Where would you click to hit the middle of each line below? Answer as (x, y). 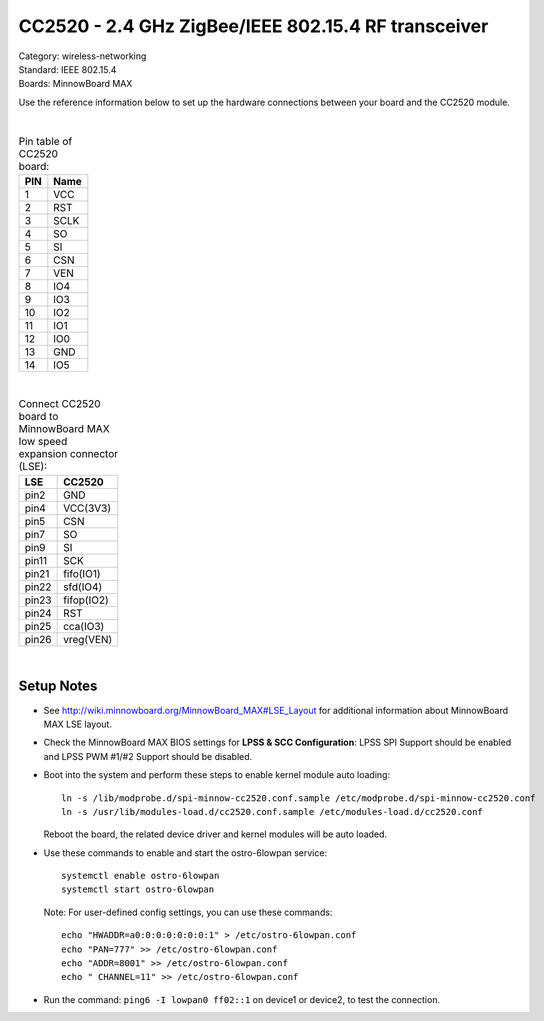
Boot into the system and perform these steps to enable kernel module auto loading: (216, 775)
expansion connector (68, 454)
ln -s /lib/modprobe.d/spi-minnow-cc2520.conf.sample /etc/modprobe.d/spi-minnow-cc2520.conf (298, 798)
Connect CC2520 (59, 404)
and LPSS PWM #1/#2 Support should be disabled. (148, 756)
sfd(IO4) (83, 587)
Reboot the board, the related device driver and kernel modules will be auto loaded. (215, 834)
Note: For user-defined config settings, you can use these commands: (188, 912)
